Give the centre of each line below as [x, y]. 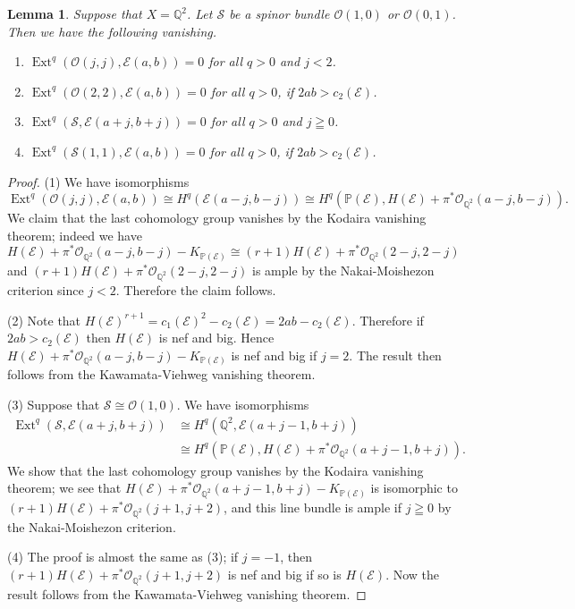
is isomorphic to [414, 488]
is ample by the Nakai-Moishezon [343, 271]
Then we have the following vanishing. [112, 31]
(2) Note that [44, 320]
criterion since [46, 289]
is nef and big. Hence [216, 338]
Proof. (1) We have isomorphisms [98, 181]
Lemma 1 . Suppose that [75, 13]
